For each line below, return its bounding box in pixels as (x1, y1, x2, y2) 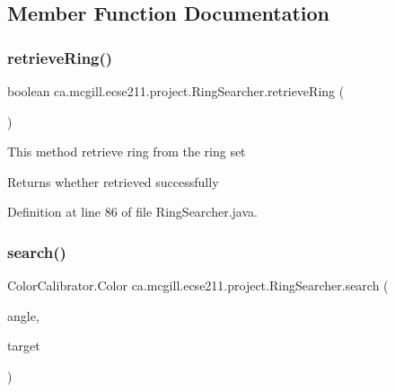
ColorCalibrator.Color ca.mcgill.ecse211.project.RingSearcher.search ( (7, 276, 389, 295)
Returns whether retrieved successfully (7, 172, 219, 191)
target (7, 336, 40, 355)
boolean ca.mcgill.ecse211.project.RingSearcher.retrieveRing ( (7, 82, 345, 100)
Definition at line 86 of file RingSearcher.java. (7, 202, 258, 221)
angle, (7, 306, 39, 325)
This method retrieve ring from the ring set (7, 142, 246, 161)
